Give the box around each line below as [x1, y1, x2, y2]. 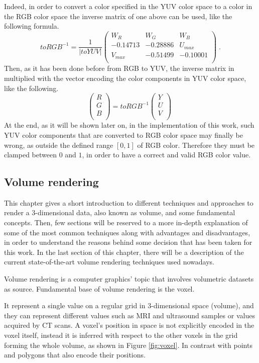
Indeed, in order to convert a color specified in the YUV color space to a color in [4, 1, 252, 11]
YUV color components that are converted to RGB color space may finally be [4, 129, 243, 140]
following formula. [4, 21, 59, 31]
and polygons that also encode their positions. [4, 349, 146, 360]
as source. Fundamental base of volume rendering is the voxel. [4, 283, 195, 294]
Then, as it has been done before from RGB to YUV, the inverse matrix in [4, 63, 234, 73]
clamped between [4, 149, 57, 160]
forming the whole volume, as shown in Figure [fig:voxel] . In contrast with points [4, 339, 252, 350]
